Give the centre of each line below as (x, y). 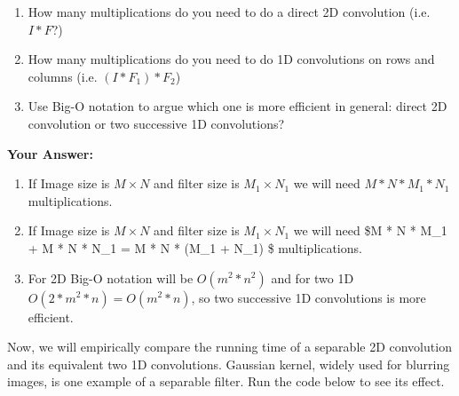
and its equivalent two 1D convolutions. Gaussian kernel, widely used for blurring (229, 364)
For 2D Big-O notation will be (111, 277)
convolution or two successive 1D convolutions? (156, 123)
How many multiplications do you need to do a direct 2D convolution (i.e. (229, 12)
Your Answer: (50, 153)
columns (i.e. (63, 76)
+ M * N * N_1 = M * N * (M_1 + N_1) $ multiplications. (195, 247)
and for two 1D (313, 277)
